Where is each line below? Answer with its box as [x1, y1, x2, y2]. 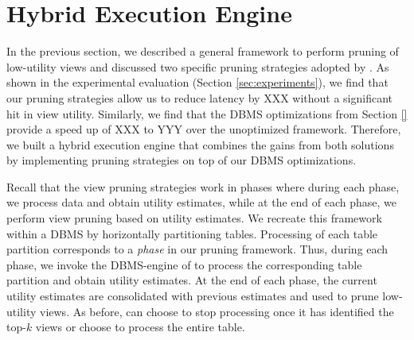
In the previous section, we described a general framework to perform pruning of [6, 43, 399, 60]
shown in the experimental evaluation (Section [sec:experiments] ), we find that [6, 74, 389, 91]
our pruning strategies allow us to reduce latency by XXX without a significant [6, 89, 393, 106]
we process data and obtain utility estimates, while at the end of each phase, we [6, 194, 396, 211]
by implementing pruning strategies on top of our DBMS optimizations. [6, 152, 357, 168]
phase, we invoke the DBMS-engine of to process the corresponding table [6, 256, 362, 272]
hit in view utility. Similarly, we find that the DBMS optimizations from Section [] [6, 105, 408, 122]
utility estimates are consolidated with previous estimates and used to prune [6, 288, 379, 304]
